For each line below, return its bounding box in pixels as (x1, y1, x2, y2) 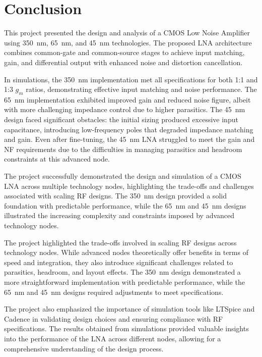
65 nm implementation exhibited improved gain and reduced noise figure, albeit (4, 94, 251, 105)
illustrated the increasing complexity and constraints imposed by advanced (4, 210, 235, 221)
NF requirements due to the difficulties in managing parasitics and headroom (4, 143, 242, 154)
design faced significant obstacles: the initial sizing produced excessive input (4, 114, 238, 125)
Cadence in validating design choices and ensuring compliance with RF (4, 313, 223, 324)
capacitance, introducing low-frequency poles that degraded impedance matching (4, 124, 253, 134)
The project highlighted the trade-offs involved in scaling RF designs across (4, 237, 237, 247)
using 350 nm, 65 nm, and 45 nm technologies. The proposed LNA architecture (4, 37, 252, 47)
